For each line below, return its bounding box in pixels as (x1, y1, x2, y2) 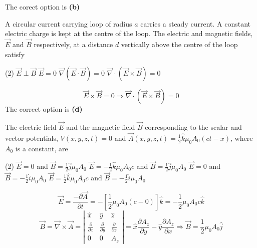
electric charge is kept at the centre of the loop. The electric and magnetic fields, (5, 28, 253, 39)
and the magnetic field (66, 122, 135, 132)
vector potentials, (5, 132, 58, 143)
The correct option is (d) (5, 104, 83, 114)
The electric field (5, 122, 57, 132)
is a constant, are (15, 143, 68, 153)
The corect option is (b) (5, 2, 80, 12)
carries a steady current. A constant (140, 18, 250, 29)
